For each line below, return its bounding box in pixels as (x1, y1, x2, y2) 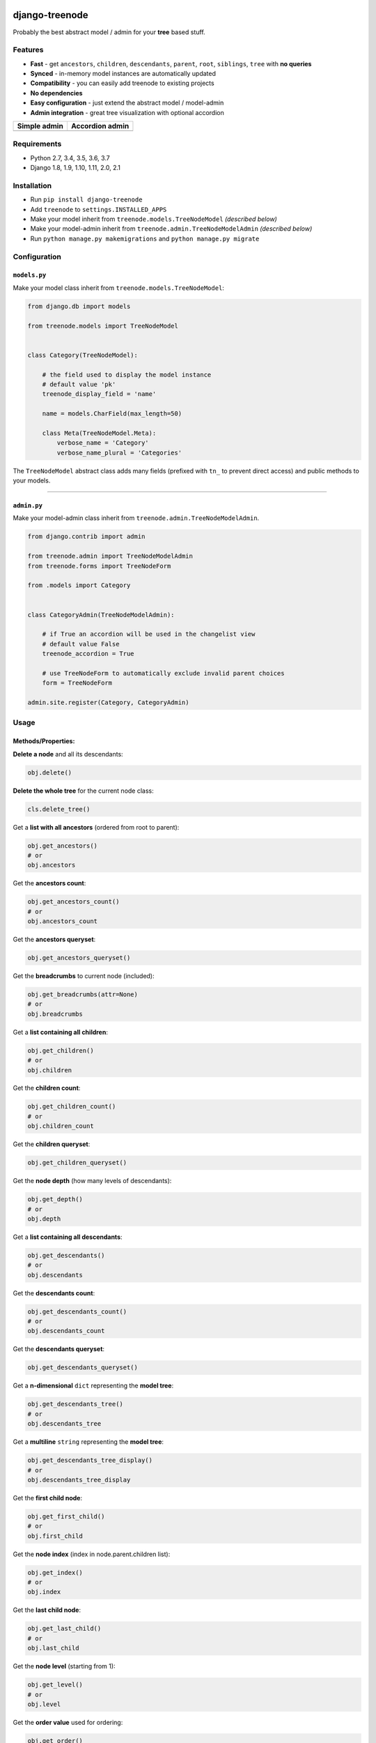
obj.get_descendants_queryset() (27, 1364, 139, 1371)
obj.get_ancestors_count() (27, 898, 120, 906)
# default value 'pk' (42, 380, 116, 388)
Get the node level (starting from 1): (13, 1662, 116, 1670)
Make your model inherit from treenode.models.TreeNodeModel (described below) (30, 215, 278, 223)
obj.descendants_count (27, 1327, 105, 1335)
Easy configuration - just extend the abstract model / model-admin (30, 98, 224, 107)
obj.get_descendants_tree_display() (27, 1456, 153, 1464)
